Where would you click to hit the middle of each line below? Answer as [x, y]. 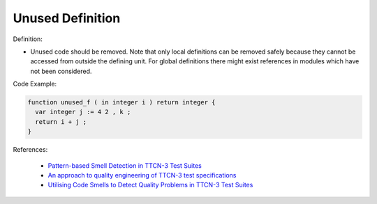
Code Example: [35, 84]
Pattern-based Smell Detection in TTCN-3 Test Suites [125, 165]
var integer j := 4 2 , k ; [83, 112]
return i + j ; [61, 121]
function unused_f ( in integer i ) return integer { [121, 102]
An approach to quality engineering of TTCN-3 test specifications [142, 175]
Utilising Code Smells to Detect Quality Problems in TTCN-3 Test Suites [150, 185]
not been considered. [61, 71]
